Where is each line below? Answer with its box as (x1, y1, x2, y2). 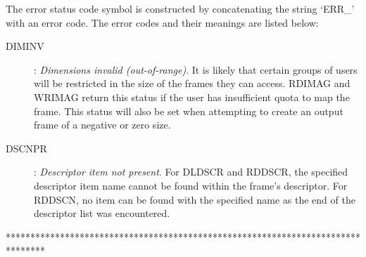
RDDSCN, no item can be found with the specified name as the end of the (34, 192, 355, 206)
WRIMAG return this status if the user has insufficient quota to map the (34, 89, 350, 104)
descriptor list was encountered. (34, 206, 170, 220)
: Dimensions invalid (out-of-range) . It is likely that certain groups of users (34, 62, 358, 77)
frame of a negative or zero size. (34, 117, 171, 132)
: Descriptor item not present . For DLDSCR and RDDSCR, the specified (34, 164, 348, 179)
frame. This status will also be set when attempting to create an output (34, 103, 343, 118)
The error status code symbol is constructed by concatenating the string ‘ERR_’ (6, 1, 355, 15)
